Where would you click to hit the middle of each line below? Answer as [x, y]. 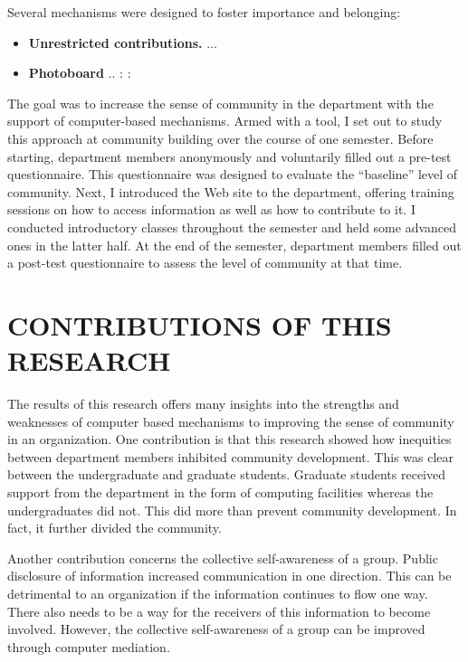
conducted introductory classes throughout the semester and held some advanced [232, 227]
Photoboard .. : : [80, 73]
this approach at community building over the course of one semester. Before [220, 138]
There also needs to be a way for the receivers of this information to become [219, 611]
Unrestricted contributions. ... [123, 42]
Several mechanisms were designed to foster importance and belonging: [204, 12]
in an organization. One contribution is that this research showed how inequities [229, 439]
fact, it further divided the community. [115, 528]
